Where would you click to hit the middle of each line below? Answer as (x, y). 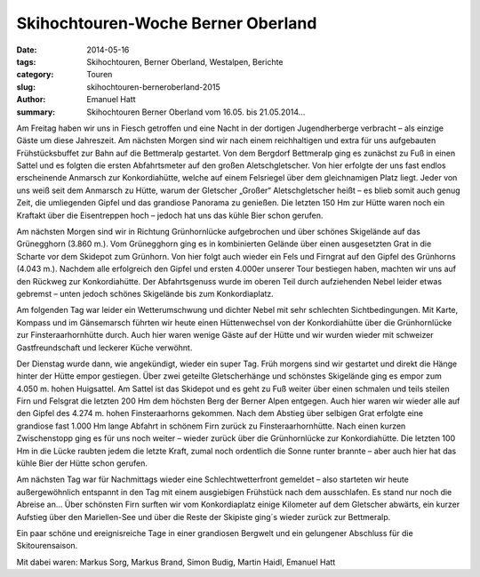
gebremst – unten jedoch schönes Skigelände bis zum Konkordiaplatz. (145, 293)
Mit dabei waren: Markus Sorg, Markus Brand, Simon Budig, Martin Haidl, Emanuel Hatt (176, 562)
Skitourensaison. (47, 546)
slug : (26, 87)
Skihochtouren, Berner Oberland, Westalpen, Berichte (185, 61)
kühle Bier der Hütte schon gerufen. (82, 463)
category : (35, 75)
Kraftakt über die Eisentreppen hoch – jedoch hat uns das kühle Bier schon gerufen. (170, 215)
